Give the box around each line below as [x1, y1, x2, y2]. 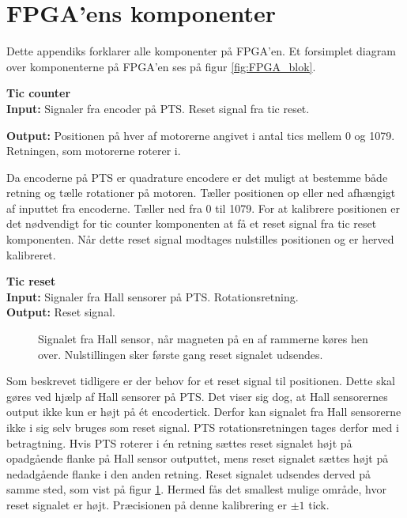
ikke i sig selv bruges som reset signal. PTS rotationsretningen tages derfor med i [6, 419, 399, 435]
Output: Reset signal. [6, 304, 115, 320]
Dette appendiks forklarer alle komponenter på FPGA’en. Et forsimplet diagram [6, 43, 396, 59]
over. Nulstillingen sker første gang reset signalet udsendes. [38, 346, 323, 362]
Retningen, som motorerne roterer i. [6, 142, 181, 159]
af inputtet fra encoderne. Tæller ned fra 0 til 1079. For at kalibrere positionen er [6, 199, 401, 216]
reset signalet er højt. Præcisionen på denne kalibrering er [6, 496, 287, 512]
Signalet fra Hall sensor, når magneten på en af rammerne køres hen [38, 331, 368, 347]
